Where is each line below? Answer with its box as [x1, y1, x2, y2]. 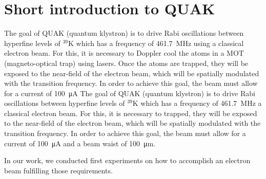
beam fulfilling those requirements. [4, 165, 113, 175]
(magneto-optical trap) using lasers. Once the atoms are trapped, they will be [4, 57, 249, 68]
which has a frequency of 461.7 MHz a [140, 98, 262, 108]
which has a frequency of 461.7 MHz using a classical [76, 37, 244, 48]
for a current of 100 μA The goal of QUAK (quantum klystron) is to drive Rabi [4, 87, 255, 98]
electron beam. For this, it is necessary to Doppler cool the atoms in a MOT [4, 48, 244, 58]
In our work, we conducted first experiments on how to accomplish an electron [4, 155, 251, 166]
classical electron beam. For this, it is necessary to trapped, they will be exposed [4, 107, 257, 118]
